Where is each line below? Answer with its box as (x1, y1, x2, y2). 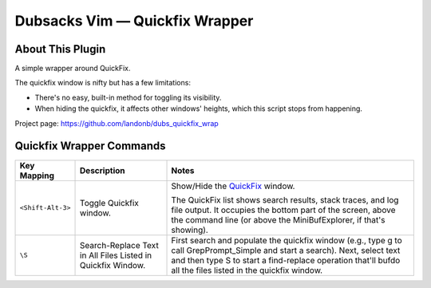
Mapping (19, 170, 55, 181)
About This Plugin (14, 42, 106, 56)
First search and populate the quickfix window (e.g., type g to (171, 235, 402, 246)
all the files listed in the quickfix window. (171, 264, 323, 275)
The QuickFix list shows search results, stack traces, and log (171, 194, 399, 205)
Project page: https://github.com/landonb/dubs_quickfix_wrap (14, 118, 219, 128)
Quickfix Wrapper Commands (14, 140, 167, 153)
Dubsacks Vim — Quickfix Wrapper (14, 12, 254, 30)
